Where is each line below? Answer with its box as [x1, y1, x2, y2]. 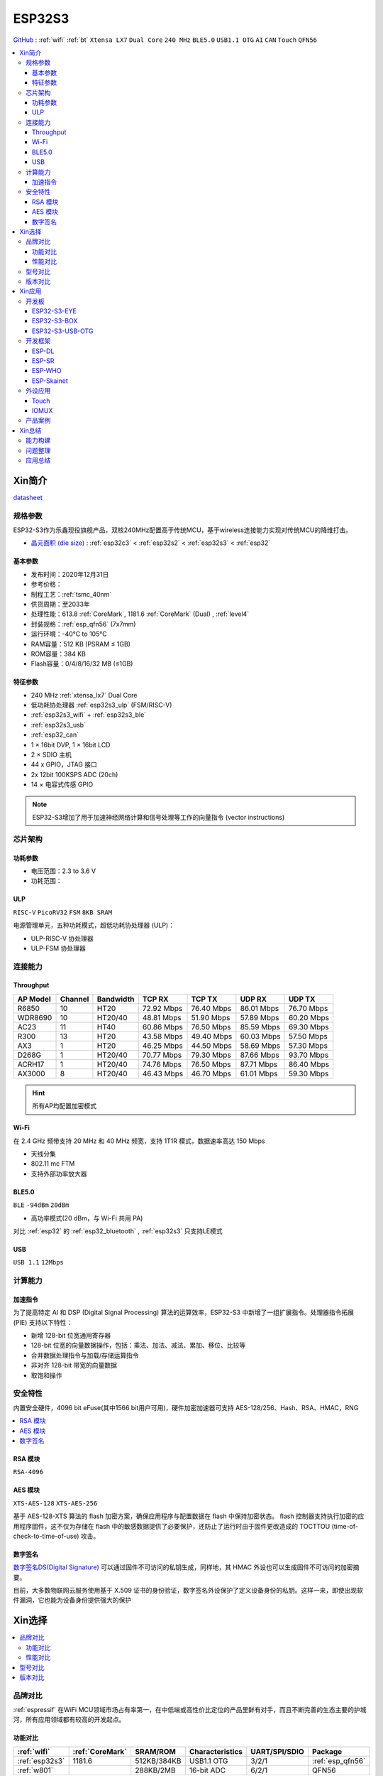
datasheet [13, 493, 43, 502]
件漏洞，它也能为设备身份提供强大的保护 [13, 1596, 131, 1605]
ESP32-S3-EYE [32, 307, 77, 315]
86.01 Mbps [240, 1003, 279, 1013]
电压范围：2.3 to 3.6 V [30, 867, 96, 875]
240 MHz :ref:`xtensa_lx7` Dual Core [30, 691, 138, 699]
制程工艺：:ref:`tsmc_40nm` [30, 590, 112, 598]
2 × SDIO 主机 [30, 750, 72, 759]
